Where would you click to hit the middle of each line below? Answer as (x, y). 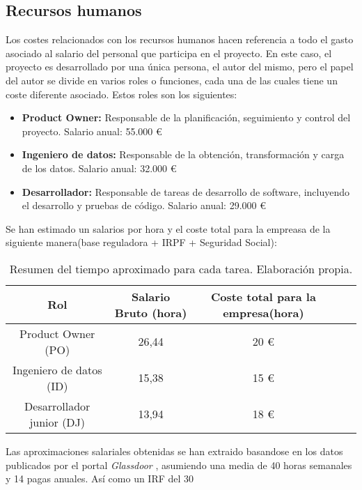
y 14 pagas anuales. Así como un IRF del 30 (100, 478)
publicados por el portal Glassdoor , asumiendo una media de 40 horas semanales (179, 465)
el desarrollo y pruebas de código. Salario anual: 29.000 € (144, 205)
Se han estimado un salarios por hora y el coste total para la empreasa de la (168, 228)
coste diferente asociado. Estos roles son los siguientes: (121, 94)
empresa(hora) (263, 312)
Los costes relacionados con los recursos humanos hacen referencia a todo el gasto (180, 39)
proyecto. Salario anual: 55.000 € (92, 131)
